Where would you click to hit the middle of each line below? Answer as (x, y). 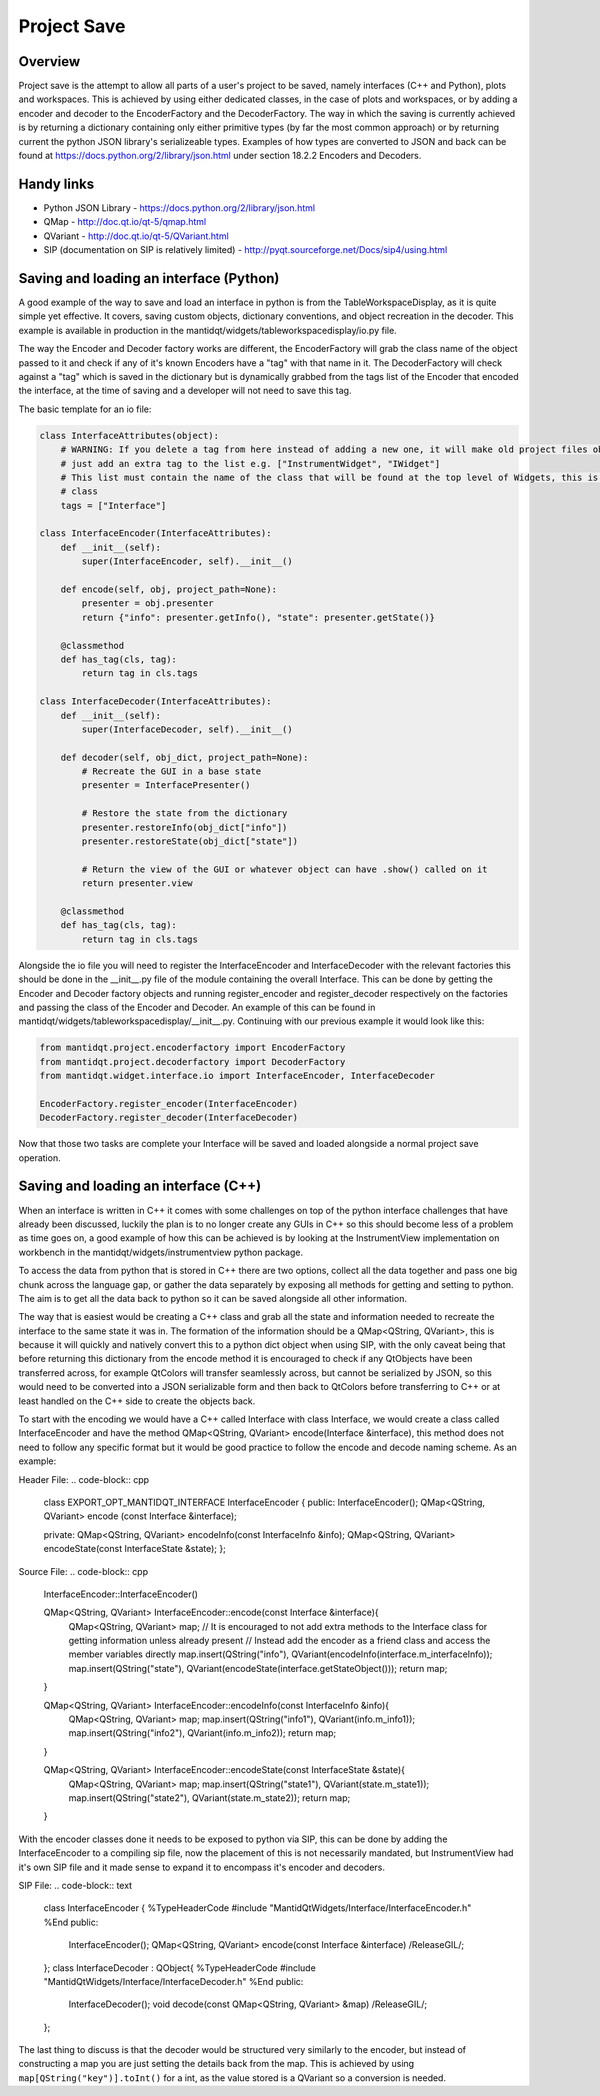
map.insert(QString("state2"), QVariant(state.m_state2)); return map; (209, 1798)
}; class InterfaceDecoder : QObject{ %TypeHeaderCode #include (180, 1967)
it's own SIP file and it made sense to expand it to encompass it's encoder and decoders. (201, 1867)
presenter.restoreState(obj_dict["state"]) (190, 841)
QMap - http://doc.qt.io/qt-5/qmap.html (125, 222)
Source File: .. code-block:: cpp (83, 1571)
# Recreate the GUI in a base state (171, 771)
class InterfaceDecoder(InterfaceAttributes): (155, 701)
